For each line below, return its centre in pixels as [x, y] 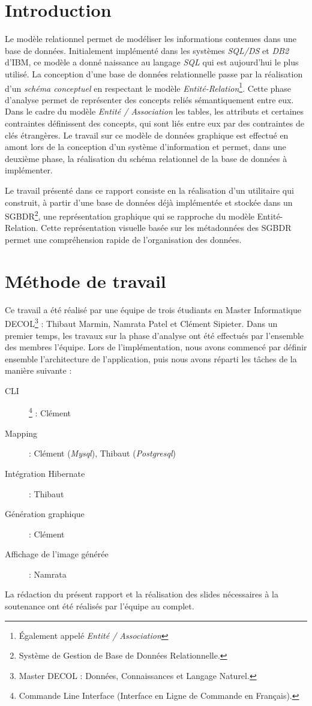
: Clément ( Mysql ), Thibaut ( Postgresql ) [102, 453]
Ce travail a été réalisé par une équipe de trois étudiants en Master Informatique [153, 309]
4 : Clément [50, 412]
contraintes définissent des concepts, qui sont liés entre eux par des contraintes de [154, 123]
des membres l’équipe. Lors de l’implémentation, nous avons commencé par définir [156, 347]
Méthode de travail [85, 280]
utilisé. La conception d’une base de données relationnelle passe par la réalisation [154, 73]
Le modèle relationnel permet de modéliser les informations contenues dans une [151, 39]
